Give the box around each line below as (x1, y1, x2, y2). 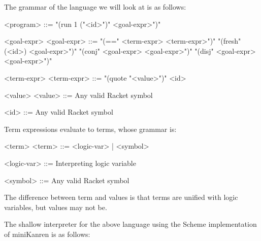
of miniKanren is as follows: (4, 228, 90, 239)
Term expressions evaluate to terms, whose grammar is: (4, 123, 177, 134)
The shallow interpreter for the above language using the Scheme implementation (4, 219, 257, 229)
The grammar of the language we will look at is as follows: (4, 2, 186, 12)
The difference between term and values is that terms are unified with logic (4, 192, 238, 202)
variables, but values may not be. (4, 201, 107, 212)
